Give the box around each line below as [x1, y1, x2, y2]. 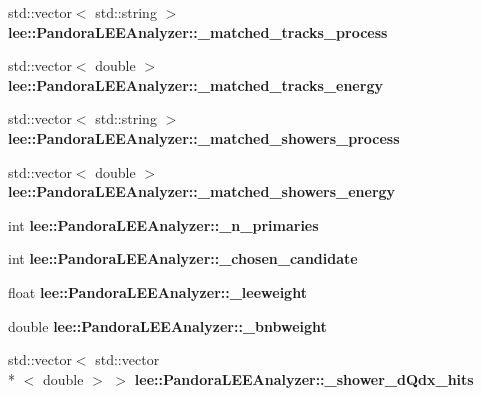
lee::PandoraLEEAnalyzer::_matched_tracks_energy [8, 74, 383, 95]
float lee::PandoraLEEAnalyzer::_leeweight [8, 281, 307, 302]
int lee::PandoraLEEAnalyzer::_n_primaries [8, 214, 319, 235]
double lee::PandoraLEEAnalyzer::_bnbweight [8, 315, 327, 336]
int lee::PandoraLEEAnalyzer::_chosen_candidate [8, 248, 358, 269]
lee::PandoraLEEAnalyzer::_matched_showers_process [8, 127, 400, 148]
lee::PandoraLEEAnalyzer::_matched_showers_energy [8, 181, 396, 202]
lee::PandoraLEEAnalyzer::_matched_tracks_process [8, 21, 388, 42]
